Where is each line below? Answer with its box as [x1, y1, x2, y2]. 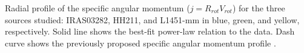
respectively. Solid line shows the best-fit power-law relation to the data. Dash [5, 25, 295, 38]
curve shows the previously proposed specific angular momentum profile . [5, 36, 276, 49]
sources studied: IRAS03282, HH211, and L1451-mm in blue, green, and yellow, [5, 13, 300, 26]
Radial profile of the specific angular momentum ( [5, 2, 190, 14]
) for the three [232, 2, 285, 14]
